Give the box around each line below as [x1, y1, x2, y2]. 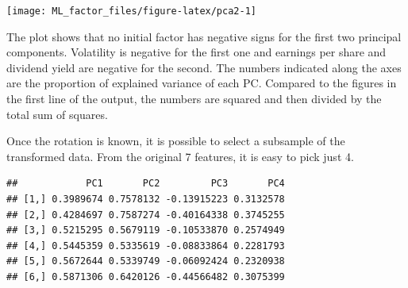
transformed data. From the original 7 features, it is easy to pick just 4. [6, 148, 354, 164]
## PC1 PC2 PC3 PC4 [6, 178, 285, 190]
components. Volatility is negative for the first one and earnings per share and [6, 44, 387, 60]
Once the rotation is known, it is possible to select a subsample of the [6, 132, 345, 149]
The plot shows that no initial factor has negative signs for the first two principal [6, 28, 402, 44]
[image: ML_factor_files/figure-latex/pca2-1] [6, 6, 256, 17]
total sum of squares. [6, 106, 108, 122]
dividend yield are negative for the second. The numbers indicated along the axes [6, 59, 402, 75]
